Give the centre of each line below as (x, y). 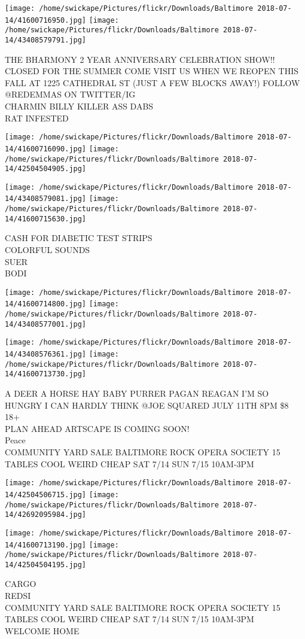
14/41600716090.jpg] (46, 149)
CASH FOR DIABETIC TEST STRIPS (79, 238)
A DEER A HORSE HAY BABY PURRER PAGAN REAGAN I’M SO (137, 393)
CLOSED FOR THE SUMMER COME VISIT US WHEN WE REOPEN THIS (152, 71)
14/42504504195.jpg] (46, 565)
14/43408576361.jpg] (46, 355)
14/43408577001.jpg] (46, 324)
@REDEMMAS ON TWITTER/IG (70, 94)
